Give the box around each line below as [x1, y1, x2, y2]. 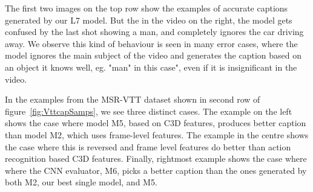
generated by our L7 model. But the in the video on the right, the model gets [5, 13, 292, 26]
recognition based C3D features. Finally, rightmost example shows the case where [5, 152, 307, 165]
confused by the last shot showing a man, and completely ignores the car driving [5, 25, 304, 38]
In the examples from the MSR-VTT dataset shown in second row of [5, 93, 260, 106]
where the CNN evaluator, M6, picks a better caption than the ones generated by [5, 164, 307, 176]
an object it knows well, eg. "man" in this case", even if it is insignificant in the [5, 60, 297, 73]
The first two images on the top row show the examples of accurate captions [5, 2, 288, 14]
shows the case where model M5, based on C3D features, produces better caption [5, 117, 306, 129]
